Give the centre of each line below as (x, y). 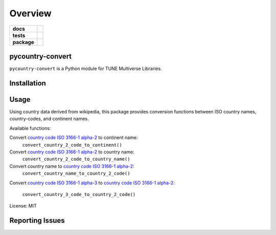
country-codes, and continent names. (49, 119)
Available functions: (30, 128)
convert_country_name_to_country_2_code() (76, 173)
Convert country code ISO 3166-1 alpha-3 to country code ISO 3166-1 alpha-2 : (92, 183)
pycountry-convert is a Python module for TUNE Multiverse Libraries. (86, 68)
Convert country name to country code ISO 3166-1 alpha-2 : (72, 166)
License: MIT (23, 206)
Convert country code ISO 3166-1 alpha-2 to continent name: (74, 137)
